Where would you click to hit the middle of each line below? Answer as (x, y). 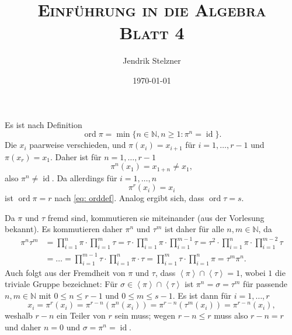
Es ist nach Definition (44, 124)
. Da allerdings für (84, 177)
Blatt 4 (152, 32)
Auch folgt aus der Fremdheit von (65, 272)
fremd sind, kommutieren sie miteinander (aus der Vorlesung (156, 217)
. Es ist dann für (202, 295)
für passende (265, 284)
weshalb (19, 315)
